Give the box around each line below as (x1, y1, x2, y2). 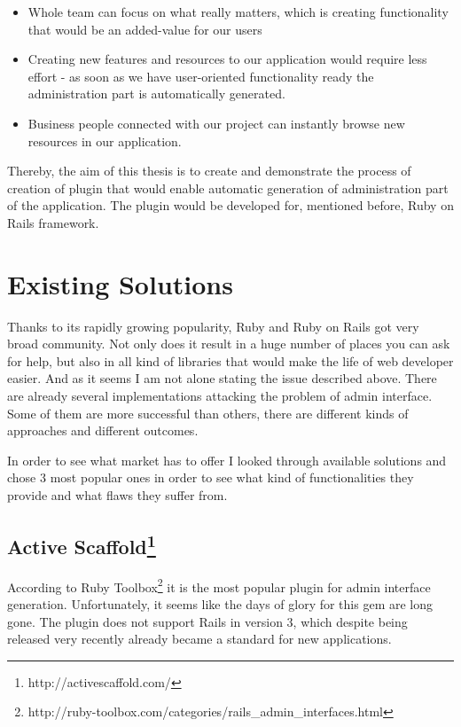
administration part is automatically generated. (27, 84, 285, 103)
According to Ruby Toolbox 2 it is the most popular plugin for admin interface (7, 575, 431, 596)
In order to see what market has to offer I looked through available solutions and (7, 450, 447, 469)
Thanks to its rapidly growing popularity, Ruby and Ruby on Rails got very (7, 317, 419, 335)
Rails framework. (7, 213, 99, 231)
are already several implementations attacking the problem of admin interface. (7, 387, 433, 405)
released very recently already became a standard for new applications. (7, 629, 392, 648)
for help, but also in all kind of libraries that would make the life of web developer (7, 351, 454, 370)
